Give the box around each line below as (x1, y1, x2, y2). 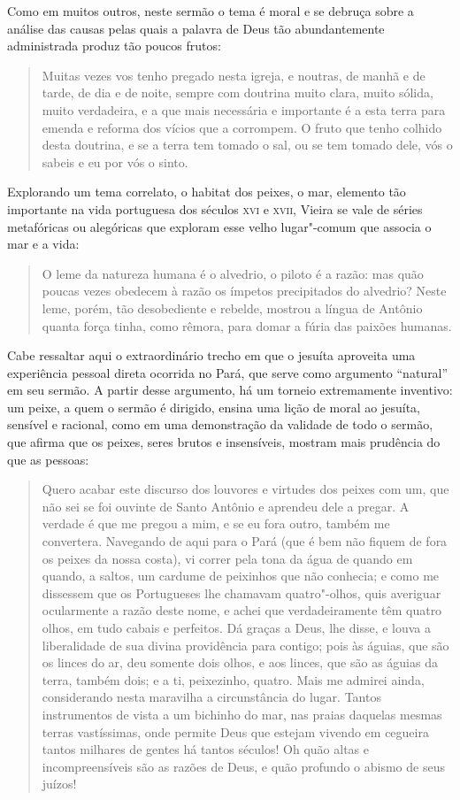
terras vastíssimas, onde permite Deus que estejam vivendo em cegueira (42, 722, 429, 741)
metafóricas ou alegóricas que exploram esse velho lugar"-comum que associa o (7, 217, 432, 235)
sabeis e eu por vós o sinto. (42, 152, 188, 171)
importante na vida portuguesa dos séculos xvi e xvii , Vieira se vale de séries (7, 199, 423, 218)
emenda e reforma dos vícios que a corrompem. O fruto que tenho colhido (42, 118, 442, 136)
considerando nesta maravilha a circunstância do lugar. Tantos (42, 688, 381, 706)
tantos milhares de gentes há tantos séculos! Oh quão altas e (42, 740, 369, 758)
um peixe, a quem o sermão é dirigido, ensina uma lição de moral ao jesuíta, (7, 397, 420, 416)
